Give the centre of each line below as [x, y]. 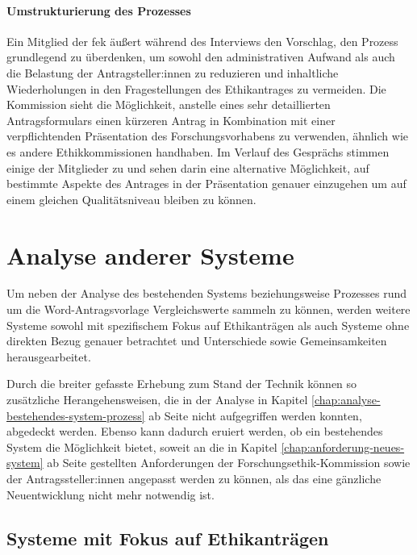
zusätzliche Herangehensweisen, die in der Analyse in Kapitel [157, 400]
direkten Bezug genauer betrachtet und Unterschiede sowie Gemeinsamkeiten [197, 341]
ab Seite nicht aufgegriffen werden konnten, [255, 415]
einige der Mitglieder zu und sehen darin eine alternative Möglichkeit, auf [188, 167]
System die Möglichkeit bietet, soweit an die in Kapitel [142, 447]
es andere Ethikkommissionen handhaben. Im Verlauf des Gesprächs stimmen [198, 151]
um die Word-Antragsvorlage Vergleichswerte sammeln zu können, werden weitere [208, 309]
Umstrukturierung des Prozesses [99, 10]
